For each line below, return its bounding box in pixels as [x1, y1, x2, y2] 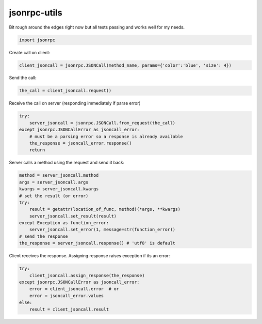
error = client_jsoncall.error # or [29, 286, 119, 292]
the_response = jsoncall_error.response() [29, 140, 132, 146]
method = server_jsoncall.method [19, 172, 99, 178]
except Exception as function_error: [19, 220, 109, 226]
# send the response [19, 233, 68, 239]
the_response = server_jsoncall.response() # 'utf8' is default [19, 240, 176, 246]
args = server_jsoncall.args [19, 179, 89, 185]
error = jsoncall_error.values [29, 293, 104, 298]
